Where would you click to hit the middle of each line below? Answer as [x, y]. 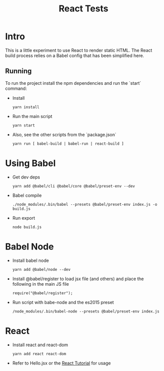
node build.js [27, 227]
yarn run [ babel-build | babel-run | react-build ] [68, 144]
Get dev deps [26, 177]
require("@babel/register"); [42, 293]
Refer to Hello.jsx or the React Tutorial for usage [61, 363]
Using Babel [31, 163]
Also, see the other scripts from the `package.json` [64, 134]
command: [16, 88]
